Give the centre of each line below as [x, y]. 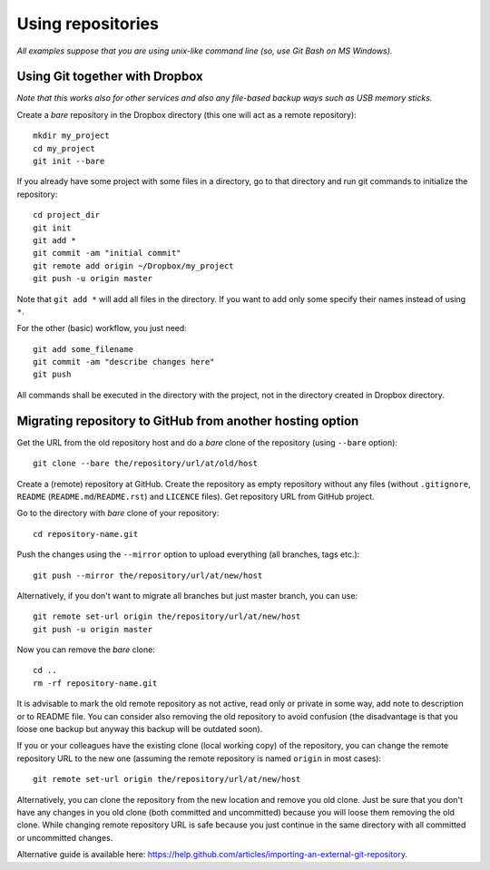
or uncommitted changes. [65, 837]
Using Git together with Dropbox [110, 77]
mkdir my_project [71, 136]
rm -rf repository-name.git [95, 683]
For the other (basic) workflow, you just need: [102, 328]
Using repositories [88, 24]
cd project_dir [67, 215]
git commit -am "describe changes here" [124, 362]
